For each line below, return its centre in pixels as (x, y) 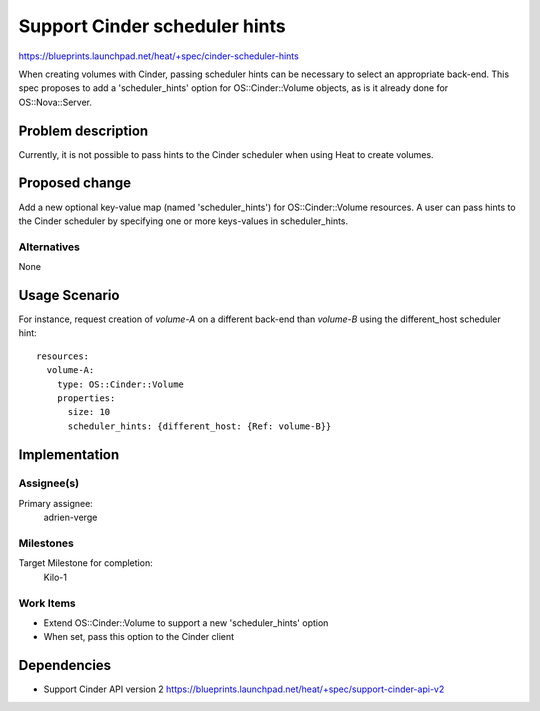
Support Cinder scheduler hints (152, 26)
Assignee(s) (49, 483)
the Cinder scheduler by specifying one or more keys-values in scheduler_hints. (183, 221)
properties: (86, 398)
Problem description (83, 130)
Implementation (69, 454)
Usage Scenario (69, 295)
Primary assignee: (56, 503)
